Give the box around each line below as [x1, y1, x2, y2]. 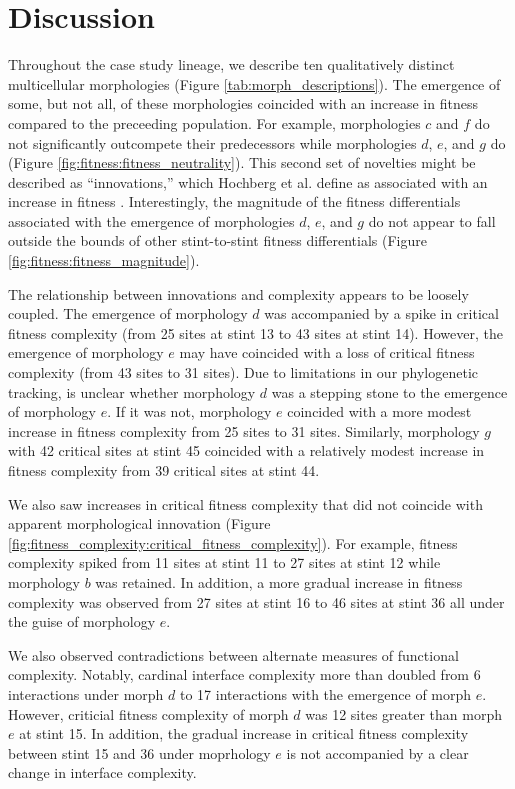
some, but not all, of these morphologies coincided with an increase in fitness [8, 93, 478, 114]
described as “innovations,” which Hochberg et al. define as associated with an [8, 171, 488, 192]
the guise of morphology [8, 611, 156, 632]
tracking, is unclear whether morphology [8, 381, 256, 402]
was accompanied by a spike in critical [264, 303, 499, 324]
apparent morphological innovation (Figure [8, 513, 271, 534]
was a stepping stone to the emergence [271, 381, 508, 402]
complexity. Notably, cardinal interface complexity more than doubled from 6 [8, 664, 481, 685]
